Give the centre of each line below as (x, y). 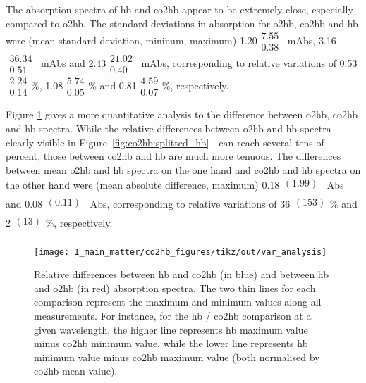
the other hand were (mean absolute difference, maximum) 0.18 (143, 185)
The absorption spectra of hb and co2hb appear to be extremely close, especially (179, 9)
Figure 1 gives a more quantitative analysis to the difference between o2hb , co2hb (182, 114)
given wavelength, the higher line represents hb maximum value (171, 329)
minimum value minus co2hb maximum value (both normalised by (177, 357)
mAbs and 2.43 (74, 62)
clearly (20, 142)
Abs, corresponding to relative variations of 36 (190, 204)
